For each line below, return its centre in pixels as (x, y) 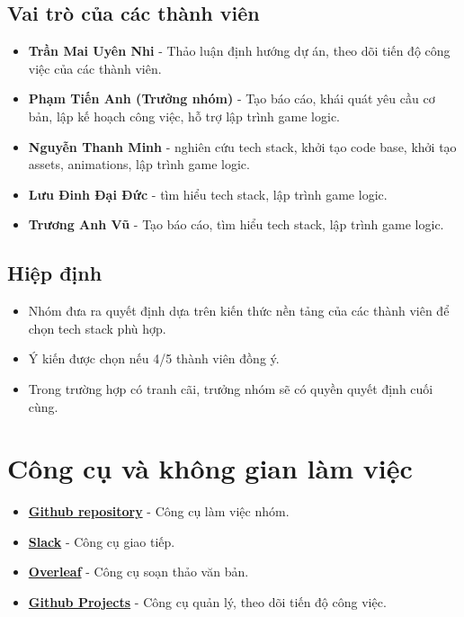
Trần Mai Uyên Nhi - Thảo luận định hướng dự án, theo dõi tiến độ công (239, 51)
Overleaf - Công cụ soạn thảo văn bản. (138, 572)
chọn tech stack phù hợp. (97, 328)
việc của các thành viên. (95, 68)
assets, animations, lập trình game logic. (139, 164)
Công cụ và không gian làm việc (210, 468)
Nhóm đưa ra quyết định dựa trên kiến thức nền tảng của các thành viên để (239, 311)
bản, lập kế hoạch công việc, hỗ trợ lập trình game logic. (184, 116)
